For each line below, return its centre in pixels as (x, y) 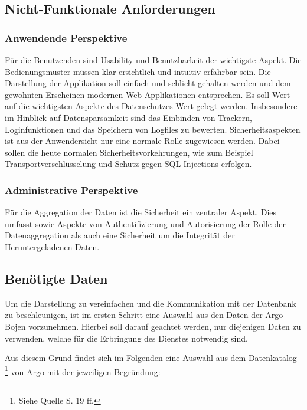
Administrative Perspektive (71, 190)
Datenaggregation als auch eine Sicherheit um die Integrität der (120, 235)
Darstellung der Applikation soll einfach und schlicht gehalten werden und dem (148, 83)
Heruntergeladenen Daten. (52, 246)
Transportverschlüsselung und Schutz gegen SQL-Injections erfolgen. (128, 164)
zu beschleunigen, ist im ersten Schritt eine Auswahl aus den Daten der (134, 315)
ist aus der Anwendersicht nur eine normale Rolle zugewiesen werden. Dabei (142, 141)
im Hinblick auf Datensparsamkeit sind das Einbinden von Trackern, (128, 117)
